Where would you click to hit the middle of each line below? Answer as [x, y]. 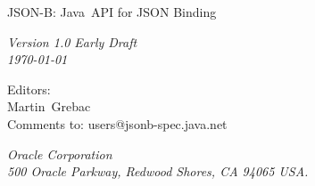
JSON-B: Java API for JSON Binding [112, 12]
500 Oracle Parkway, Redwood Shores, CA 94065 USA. [158, 171]
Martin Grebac [49, 106]
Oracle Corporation [60, 154]
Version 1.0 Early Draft [72, 41]
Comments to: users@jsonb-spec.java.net [117, 123]
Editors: [29, 89]
